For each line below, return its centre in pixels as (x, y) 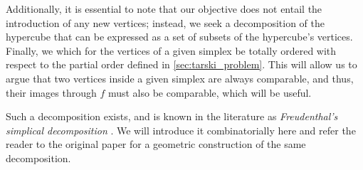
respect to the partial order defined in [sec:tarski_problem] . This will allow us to (181, 64)
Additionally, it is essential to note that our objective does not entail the (164, 9)
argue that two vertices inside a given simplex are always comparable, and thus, (180, 78)
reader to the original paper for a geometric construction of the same (156, 144)
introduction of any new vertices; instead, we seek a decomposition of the (165, 22)
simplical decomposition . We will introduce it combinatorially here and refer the (181, 130)
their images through (51, 92)
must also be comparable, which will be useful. (210, 92)
